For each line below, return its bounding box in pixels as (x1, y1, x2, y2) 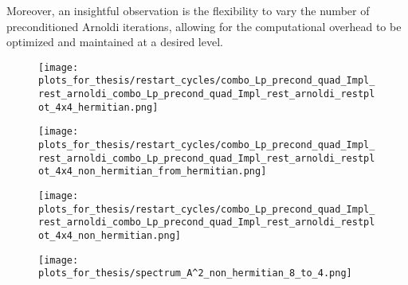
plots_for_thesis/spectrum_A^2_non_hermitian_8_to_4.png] (38, 267, 352, 279)
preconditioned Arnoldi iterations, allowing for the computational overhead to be (6, 18, 402, 34)
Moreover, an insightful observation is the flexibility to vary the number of (6, 2, 370, 18)
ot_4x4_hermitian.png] (38, 101, 159, 113)
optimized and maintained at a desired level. (6, 33, 223, 50)
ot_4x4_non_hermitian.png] (38, 230, 181, 241)
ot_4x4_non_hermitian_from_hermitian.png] (38, 166, 267, 178)
